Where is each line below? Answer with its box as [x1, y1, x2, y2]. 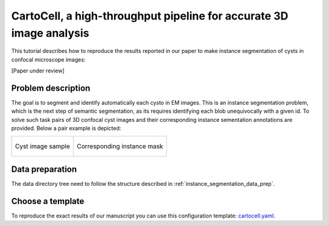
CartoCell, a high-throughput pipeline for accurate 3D [11, 9, 289, 23]
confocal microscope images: [11, 55, 86, 63]
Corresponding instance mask [77, 142, 164, 150]
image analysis [11, 26, 90, 40]
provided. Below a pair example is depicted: [11, 125, 121, 132]
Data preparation [11, 164, 77, 175]
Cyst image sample [15, 142, 70, 150]
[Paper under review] [11, 67, 65, 74]
